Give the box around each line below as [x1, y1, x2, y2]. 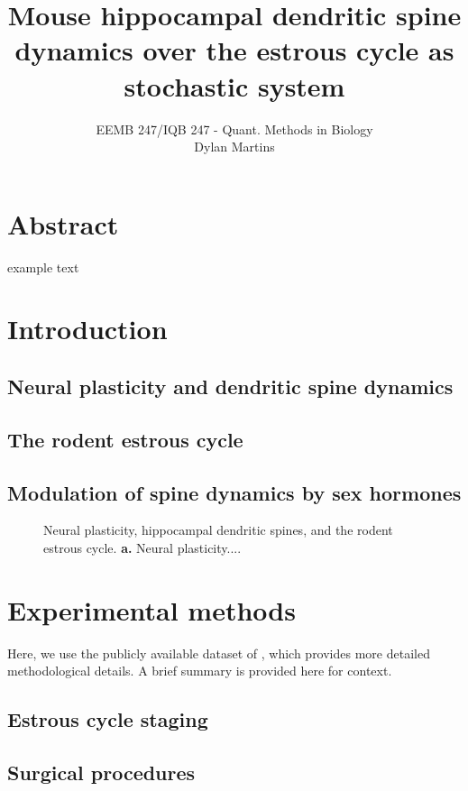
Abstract [7, 205, 119, 242]
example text [7, 257, 79, 276]
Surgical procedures [7, 759, 196, 786]
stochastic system [124, 67, 345, 104]
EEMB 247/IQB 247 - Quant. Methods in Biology [96, 119, 373, 138]
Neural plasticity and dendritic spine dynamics [7, 372, 454, 400]
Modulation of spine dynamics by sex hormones [7, 478, 462, 506]
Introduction [7, 310, 168, 347]
